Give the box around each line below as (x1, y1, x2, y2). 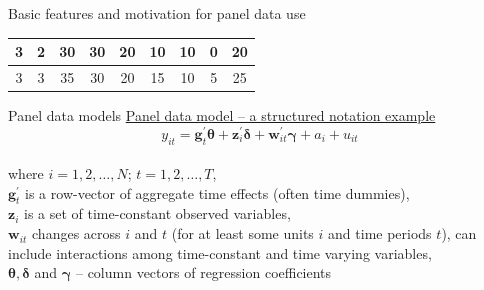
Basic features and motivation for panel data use (8, 3, 306, 23)
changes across (32, 223, 121, 244)
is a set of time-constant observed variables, (23, 203, 291, 224)
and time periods (328, 223, 432, 244)
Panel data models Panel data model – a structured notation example (8, 105, 436, 126)
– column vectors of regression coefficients (75, 262, 332, 283)
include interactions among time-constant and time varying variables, (8, 242, 432, 263)
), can (441, 223, 477, 244)
